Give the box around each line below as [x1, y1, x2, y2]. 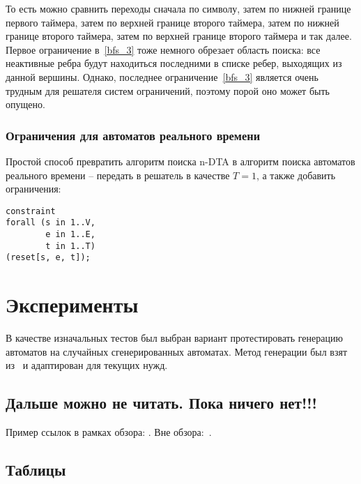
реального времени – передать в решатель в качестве [6, 167, 230, 182]
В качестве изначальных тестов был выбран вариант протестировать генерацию [6, 331, 343, 345]
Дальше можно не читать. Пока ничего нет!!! [6, 392, 317, 414]
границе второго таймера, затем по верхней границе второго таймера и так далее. [6, 29, 352, 43]
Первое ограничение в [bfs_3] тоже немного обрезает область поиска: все [6, 42, 321, 56]
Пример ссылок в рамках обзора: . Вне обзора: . [6, 425, 212, 439]
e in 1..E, [45, 229, 95, 240]
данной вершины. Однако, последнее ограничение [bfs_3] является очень [6, 69, 318, 84]
